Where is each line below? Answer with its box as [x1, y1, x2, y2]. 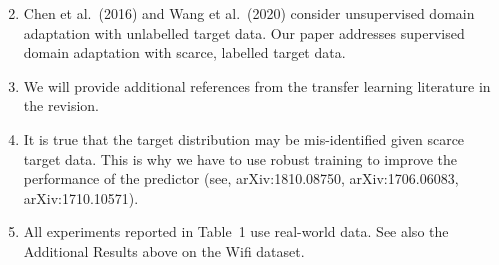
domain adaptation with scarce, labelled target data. [23, 42, 346, 63]
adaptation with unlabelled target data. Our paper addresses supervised [23, 22, 465, 43]
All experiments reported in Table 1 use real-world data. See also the [23, 221, 449, 242]
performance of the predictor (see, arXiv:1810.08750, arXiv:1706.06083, [23, 168, 459, 189]
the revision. [23, 95, 99, 116]
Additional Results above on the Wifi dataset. [23, 240, 305, 261]
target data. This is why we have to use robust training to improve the [23, 148, 458, 169]
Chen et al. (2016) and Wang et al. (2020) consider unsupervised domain [23, 3, 475, 23]
